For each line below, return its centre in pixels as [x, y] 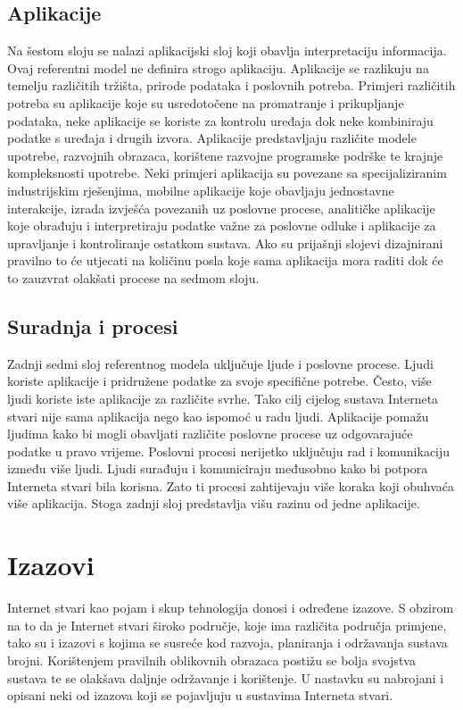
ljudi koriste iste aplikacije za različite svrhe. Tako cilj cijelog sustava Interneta [223, 398]
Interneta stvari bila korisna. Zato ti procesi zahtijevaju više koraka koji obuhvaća [231, 485]
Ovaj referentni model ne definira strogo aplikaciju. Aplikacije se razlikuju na [218, 67]
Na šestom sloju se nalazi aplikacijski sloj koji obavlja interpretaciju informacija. [227, 50]
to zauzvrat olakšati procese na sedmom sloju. [133, 277]
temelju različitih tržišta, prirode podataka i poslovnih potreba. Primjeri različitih [231, 85]
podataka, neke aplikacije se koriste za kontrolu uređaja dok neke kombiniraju [220, 120]
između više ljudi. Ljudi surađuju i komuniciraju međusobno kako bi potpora [218, 468]
